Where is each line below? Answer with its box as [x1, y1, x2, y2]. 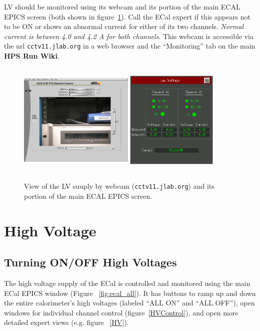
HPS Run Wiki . [4, 51, 59, 61]
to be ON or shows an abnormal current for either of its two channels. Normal [4, 21, 244, 32]
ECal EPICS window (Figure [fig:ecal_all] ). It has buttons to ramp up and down [4, 287, 256, 298]
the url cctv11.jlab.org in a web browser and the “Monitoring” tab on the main [4, 41, 255, 51]
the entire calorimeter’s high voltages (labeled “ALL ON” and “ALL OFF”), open [4, 297, 255, 308]
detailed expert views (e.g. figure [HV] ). [4, 317, 129, 327]
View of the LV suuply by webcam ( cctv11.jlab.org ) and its [24, 181, 214, 191]
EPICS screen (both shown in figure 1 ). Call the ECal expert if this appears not [4, 11, 251, 22]
